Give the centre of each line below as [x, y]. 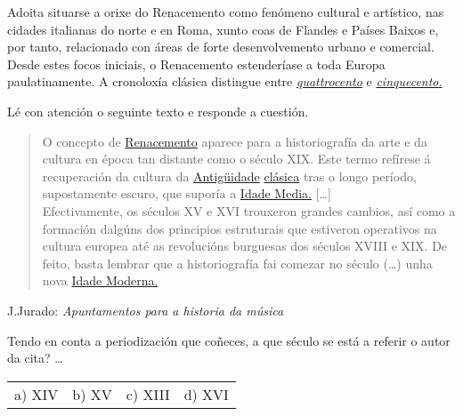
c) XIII [148, 394]
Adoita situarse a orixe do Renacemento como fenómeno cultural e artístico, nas [226, 12]
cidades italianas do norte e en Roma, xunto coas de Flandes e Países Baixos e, [223, 29]
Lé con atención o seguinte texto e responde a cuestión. [158, 111]
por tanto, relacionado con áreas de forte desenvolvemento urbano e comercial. [221, 47]
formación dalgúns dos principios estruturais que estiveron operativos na [240, 228]
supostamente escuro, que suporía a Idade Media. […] [187, 193]
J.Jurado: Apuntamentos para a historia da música [146, 310]
